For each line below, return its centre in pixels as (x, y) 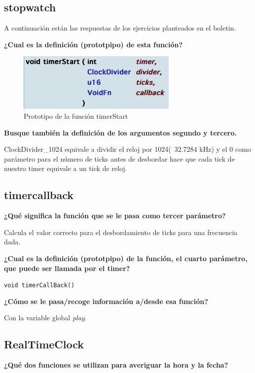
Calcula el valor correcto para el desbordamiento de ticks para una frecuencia (121, 232)
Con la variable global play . (45, 318)
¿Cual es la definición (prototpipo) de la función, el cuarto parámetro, (126, 258)
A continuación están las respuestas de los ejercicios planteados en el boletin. (120, 28)
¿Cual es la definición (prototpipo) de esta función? (93, 44)
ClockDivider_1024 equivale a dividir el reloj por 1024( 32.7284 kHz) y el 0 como (127, 149)
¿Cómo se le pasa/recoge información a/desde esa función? (106, 301)
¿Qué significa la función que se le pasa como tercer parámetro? (115, 216)
